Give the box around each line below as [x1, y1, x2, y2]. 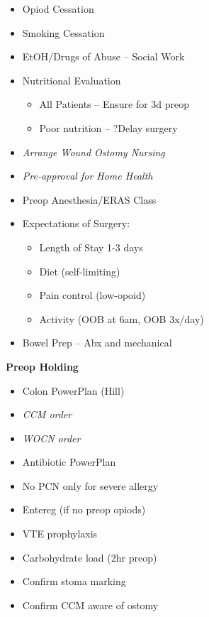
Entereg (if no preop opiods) [22, 502, 146, 517]
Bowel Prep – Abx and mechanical [22, 335, 172, 350]
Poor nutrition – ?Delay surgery [39, 120, 178, 135]
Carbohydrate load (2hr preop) [22, 550, 157, 564]
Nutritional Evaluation [22, 72, 121, 87]
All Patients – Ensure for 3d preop [39, 97, 190, 111]
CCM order [22, 407, 72, 422]
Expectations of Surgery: [22, 216, 130, 231]
